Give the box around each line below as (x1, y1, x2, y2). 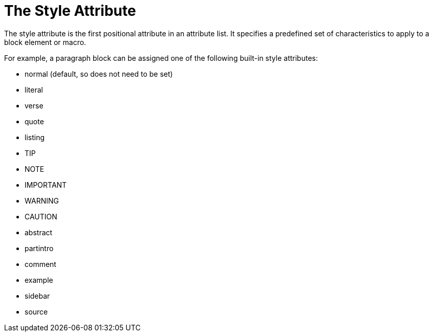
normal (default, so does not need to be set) (25, 69, 173, 78)
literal (25, 85, 43, 94)
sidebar (25, 291, 50, 300)
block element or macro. (4, 37, 86, 47)
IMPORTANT (25, 180, 67, 189)
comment (25, 259, 56, 268)
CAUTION (25, 212, 57, 221)
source (25, 307, 48, 316)
